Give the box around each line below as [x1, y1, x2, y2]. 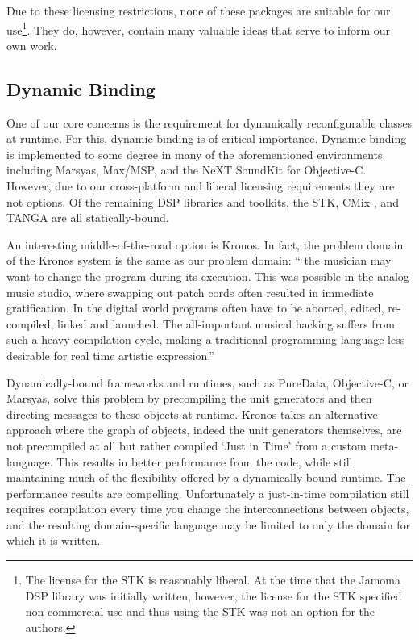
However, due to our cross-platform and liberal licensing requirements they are [6, 178, 395, 195]
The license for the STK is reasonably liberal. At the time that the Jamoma [25, 571, 401, 588]
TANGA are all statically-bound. [6, 209, 169, 226]
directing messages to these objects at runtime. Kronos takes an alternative [6, 405, 378, 422]
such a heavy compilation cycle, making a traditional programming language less [6, 331, 405, 348]
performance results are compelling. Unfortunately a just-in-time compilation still [6, 484, 409, 501]
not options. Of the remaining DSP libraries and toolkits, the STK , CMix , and [6, 193, 399, 210]
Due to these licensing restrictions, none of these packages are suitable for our [6, 2, 391, 19]
